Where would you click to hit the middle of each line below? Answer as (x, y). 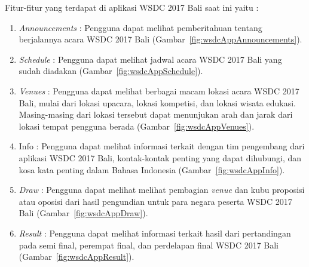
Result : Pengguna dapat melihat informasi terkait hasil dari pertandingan (155, 233)
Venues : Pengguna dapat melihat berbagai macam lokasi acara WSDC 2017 (159, 90)
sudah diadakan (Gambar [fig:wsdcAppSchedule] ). (111, 71)
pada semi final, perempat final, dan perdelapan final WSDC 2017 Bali (149, 245)
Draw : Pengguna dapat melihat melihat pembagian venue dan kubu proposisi (162, 190)
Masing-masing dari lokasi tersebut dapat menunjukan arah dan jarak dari (156, 114)
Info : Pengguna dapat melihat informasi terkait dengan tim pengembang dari (162, 146)
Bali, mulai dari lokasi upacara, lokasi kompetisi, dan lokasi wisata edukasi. (157, 102)
